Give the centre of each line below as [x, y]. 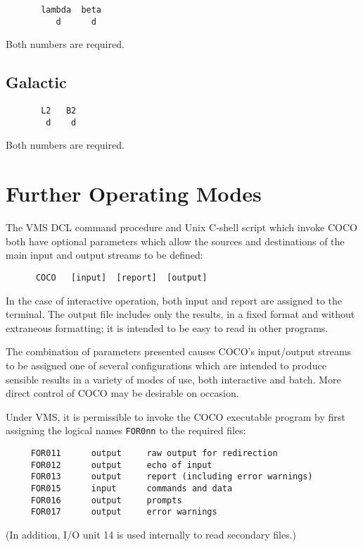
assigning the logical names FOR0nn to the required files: [126, 430]
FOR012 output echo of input [121, 465]
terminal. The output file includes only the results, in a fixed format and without [180, 314]
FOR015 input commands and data [132, 488]
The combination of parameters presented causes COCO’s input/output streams [179, 351]
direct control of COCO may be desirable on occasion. [122, 393]
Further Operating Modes [134, 193]
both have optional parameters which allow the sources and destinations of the [175, 241]
